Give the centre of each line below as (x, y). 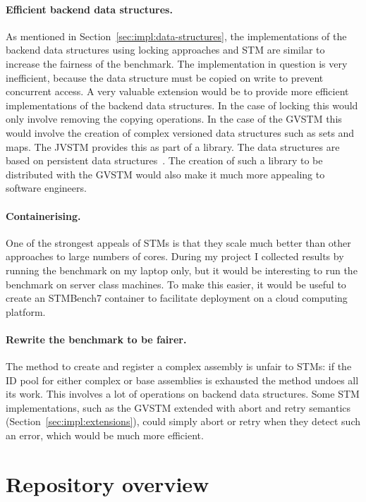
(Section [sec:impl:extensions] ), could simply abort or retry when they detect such (183, 421)
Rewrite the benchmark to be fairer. (96, 339)
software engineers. (46, 188)
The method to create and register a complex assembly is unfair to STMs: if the (179, 366)
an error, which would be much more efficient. (105, 435)
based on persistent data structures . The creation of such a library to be (164, 160)
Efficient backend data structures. (89, 9)
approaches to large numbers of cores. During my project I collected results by (175, 256)
